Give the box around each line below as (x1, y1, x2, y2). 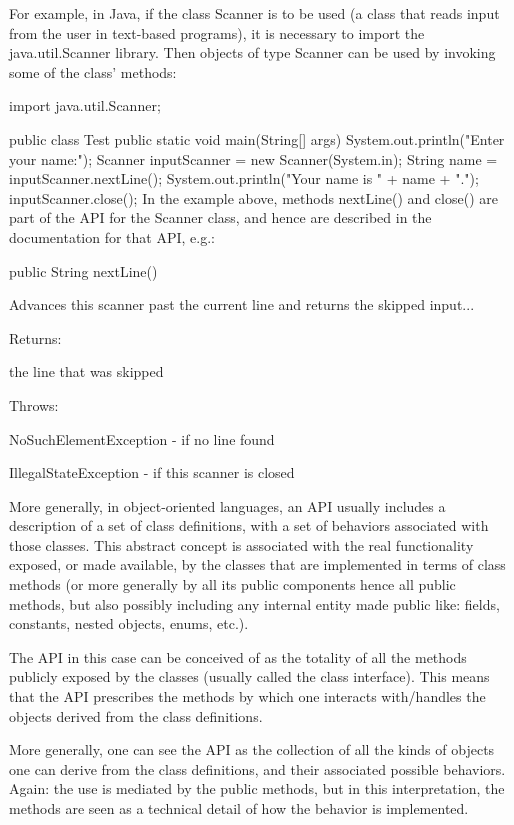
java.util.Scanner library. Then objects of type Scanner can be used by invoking (9, 42, 496, 63)
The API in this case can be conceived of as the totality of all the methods (9, 646, 467, 667)
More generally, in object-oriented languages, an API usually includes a (9, 495, 446, 516)
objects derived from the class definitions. (9, 705, 263, 726)
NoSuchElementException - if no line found (9, 428, 275, 449)
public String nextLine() (9, 260, 158, 281)
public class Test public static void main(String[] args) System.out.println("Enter (9, 128, 505, 149)
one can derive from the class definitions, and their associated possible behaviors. (9, 758, 506, 779)
